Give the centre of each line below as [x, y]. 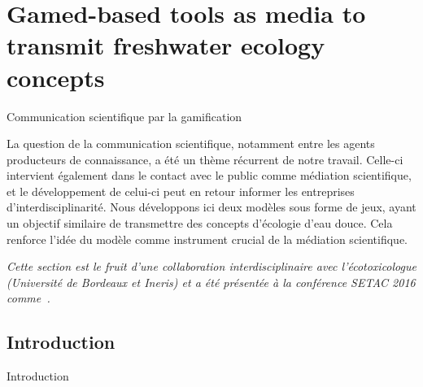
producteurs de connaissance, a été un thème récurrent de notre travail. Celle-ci [205, 159]
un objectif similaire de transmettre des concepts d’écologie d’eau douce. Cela [200, 223]
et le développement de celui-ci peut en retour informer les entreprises [181, 191]
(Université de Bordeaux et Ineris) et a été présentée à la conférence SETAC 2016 [211, 282]
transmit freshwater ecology [166, 45]
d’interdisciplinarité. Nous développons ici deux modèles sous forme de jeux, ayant [211, 207]
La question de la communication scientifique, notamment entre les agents [191, 143]
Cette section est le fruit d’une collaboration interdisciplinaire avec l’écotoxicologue [211, 266]
